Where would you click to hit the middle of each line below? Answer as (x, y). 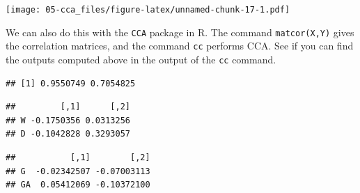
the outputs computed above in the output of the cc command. (141, 59)
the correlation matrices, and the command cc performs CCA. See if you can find (180, 46)
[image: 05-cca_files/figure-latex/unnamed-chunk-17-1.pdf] (148, 10)
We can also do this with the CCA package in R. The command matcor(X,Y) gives (180, 32)
